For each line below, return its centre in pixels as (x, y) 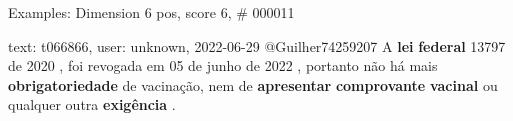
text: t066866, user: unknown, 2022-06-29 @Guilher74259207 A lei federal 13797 (257, 45)
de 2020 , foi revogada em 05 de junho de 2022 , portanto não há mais (223, 65)
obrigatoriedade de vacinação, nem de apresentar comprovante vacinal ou (253, 84)
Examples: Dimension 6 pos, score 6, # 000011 (151, 12)
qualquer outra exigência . (92, 104)
